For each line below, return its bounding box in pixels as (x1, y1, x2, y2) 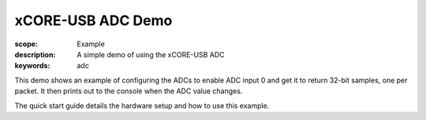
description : (14, 49, 56, 59)
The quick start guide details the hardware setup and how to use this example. (14, 100, 270, 110)
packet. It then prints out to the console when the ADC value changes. (14, 86, 243, 96)
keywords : (14, 61, 50, 71)
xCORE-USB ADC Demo (14, 12, 173, 29)
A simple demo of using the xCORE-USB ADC (77, 49, 225, 59)
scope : (14, 39, 39, 49)
